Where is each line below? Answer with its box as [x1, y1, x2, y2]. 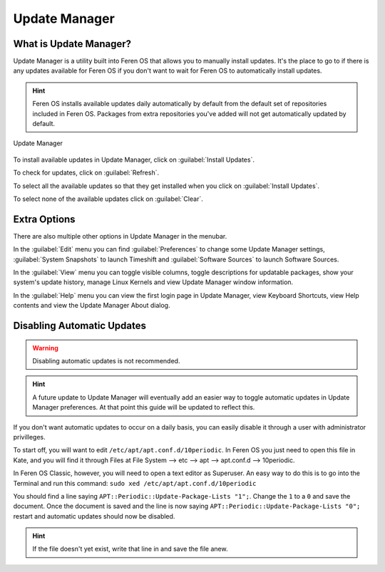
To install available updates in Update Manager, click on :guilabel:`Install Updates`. [13, 155, 255, 164]
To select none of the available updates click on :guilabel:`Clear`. [13, 194, 203, 203]
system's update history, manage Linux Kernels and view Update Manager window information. [13, 278, 294, 286]
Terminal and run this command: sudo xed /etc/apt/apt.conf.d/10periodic [13, 479, 257, 487]
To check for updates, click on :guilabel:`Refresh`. [13, 168, 160, 177]
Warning [32, 343, 58, 352]
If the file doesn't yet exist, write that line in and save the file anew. [32, 545, 228, 553]
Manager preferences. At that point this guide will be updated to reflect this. [32, 403, 255, 412]
